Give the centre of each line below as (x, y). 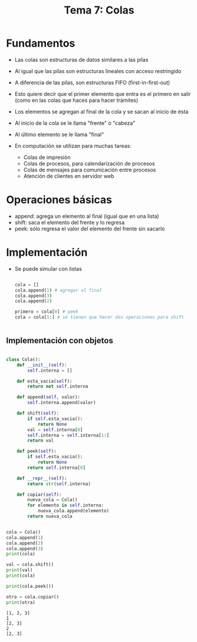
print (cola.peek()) (30, 586)
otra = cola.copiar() (33, 597)
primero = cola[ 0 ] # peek (46, 312)
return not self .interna (58, 386)
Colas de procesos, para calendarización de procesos (89, 163)
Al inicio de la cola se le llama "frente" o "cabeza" (75, 123)
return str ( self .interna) (59, 484)
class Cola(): (24, 359)
